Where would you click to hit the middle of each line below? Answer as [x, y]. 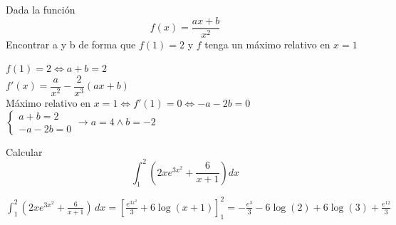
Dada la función [41, 9]
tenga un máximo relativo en [267, 44]
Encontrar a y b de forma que [71, 44]
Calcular [24, 151]
